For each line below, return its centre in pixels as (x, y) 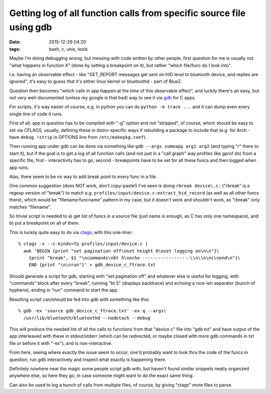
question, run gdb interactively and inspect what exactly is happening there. (88, 359)
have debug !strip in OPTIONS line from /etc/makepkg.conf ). (78, 137)
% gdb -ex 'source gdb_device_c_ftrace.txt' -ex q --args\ (92, 311)
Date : (15, 42)
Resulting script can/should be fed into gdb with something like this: (80, 299)
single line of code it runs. (36, 114)
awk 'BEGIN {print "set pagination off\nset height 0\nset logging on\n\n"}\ (121, 251)
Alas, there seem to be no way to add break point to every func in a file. (83, 176)
